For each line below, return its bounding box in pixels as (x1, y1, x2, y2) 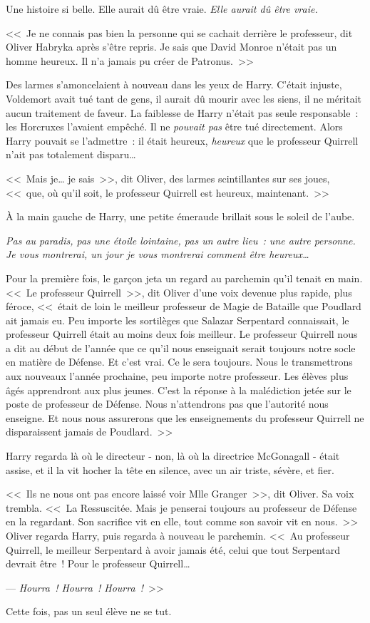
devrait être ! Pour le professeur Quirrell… (6, 556, 190, 571)
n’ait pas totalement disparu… (6, 147, 136, 162)
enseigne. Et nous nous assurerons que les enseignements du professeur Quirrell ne (6, 410, 364, 425)
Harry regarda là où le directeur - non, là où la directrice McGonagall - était (6, 448, 340, 463)
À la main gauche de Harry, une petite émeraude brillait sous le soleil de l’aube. (6, 209, 355, 224)
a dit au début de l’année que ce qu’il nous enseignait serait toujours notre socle (6, 340, 356, 355)
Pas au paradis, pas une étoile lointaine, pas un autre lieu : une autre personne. (6, 232, 356, 247)
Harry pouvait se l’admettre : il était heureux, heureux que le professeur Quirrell (6, 133, 359, 148)
